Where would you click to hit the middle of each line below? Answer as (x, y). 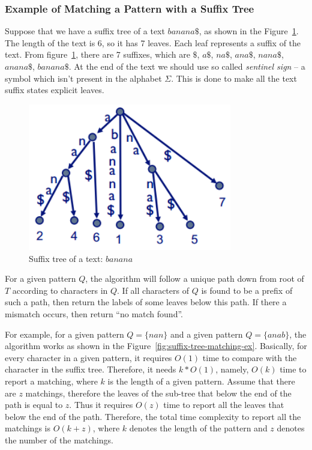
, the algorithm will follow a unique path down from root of (195, 278)
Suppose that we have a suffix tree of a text (85, 31)
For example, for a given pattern (64, 334)
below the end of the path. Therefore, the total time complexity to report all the (153, 416)
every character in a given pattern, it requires (88, 357)
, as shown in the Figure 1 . (249, 31)
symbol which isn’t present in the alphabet (83, 78)
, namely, (232, 369)
